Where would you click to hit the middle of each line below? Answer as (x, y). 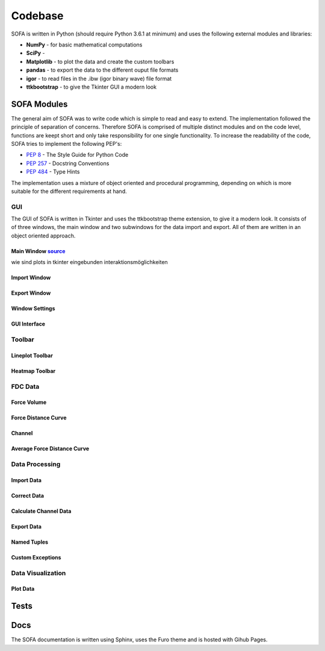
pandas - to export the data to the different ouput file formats (102, 70)
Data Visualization (39, 573)
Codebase (37, 16)
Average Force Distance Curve (50, 448)
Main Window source (38, 251)
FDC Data (25, 386)
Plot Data (23, 589)
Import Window (31, 278)
